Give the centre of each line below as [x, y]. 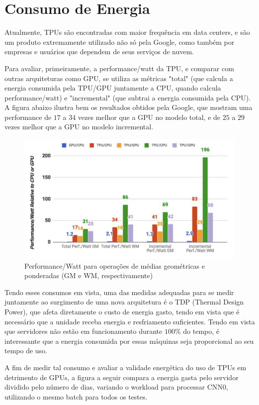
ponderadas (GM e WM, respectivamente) [89, 275]
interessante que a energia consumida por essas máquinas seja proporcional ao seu [129, 341]
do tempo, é [201, 331]
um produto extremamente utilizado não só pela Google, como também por [120, 42]
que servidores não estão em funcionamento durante [84, 331]
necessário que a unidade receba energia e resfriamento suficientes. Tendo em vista [130, 321]
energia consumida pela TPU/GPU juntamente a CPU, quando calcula [113, 88]
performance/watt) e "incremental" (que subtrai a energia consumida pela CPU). [128, 97]
